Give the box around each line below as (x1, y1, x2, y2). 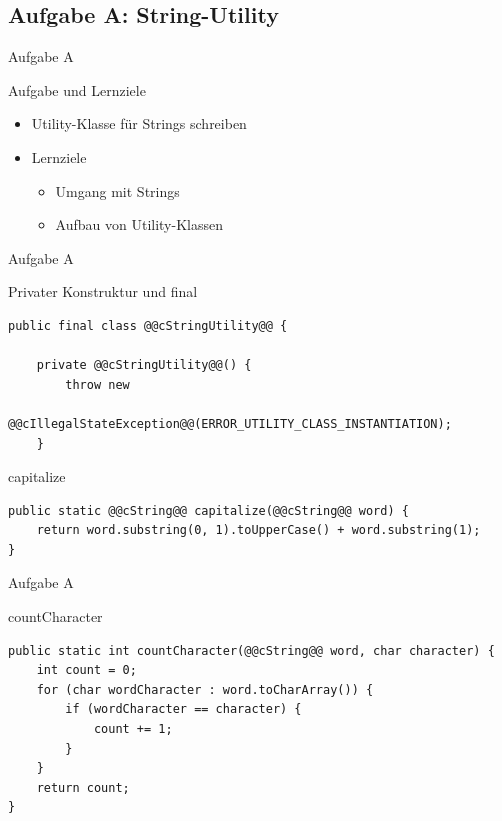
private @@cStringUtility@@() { (36, 358, 252, 373)
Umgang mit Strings (55, 180, 180, 201)
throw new (65, 377, 130, 392)
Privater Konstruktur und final (8, 281, 198, 302)
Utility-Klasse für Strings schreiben (31, 113, 247, 134)
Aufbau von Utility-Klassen (55, 214, 223, 235)
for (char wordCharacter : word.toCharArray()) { (36, 682, 374, 697)
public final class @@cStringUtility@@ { (8, 318, 288, 333)
